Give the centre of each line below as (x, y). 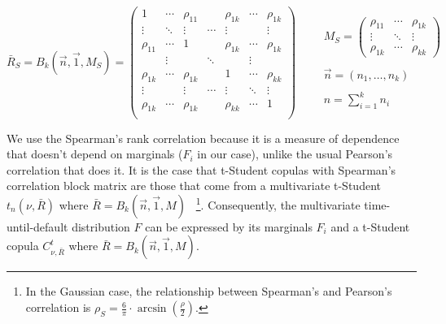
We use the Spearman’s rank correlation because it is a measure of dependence (203, 138)
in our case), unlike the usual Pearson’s (295, 154)
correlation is (58, 307)
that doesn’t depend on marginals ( (95, 154)
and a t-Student (370, 226)
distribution (101, 226)
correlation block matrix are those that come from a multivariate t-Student (194, 186)
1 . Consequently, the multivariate (278, 203)
